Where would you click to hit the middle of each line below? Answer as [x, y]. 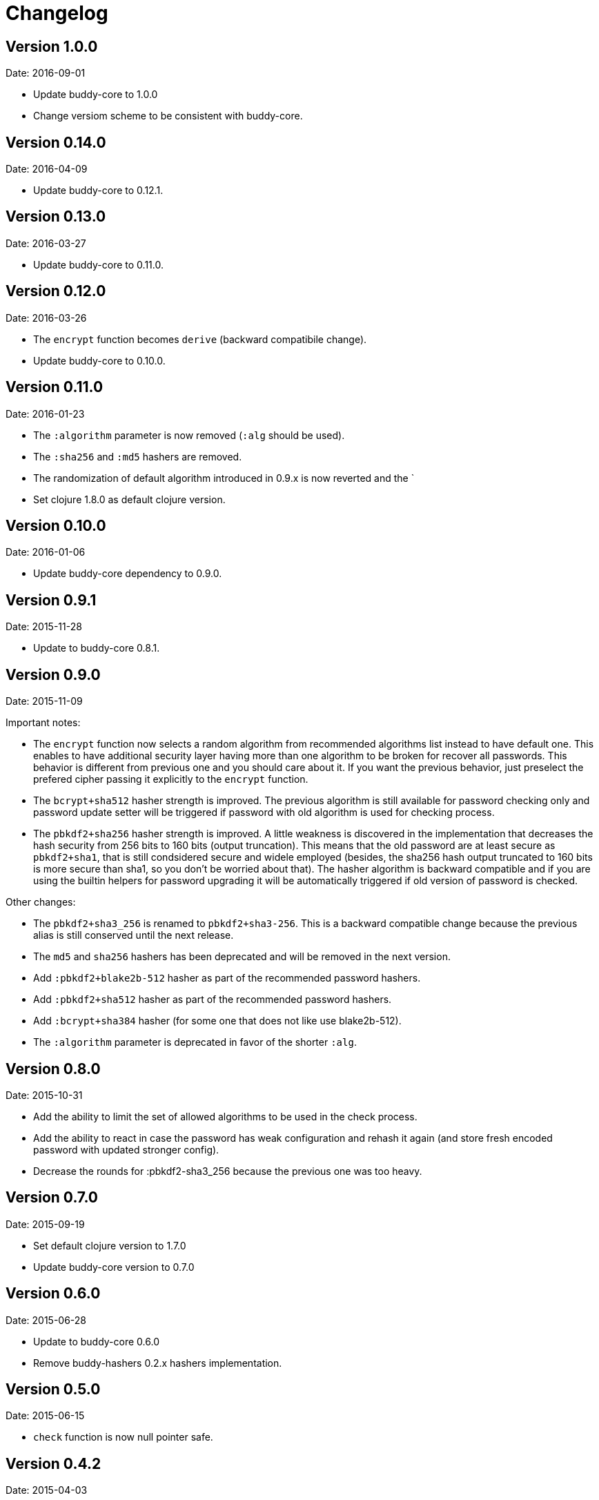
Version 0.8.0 [53, 1069]
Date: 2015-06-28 [46, 1320]
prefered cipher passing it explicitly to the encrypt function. [171, 779]
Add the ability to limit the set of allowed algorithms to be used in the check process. [225, 1116]
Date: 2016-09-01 [46, 73]
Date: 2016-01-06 [46, 552]
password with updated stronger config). [126, 1149]
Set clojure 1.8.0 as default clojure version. [129, 499]
